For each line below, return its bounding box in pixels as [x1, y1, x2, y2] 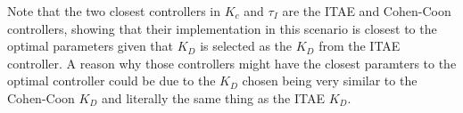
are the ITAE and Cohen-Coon [282, 2, 451, 20]
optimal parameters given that [7, 36, 174, 55]
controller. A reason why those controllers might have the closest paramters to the [7, 53, 457, 72]
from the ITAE [318, 36, 401, 55]
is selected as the [200, 36, 293, 55]
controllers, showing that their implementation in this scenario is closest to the [7, 19, 437, 37]
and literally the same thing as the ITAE [101, 88, 326, 107]
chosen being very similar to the [242, 71, 418, 90]
